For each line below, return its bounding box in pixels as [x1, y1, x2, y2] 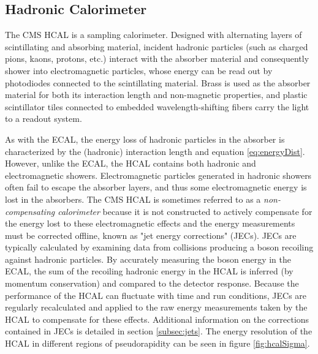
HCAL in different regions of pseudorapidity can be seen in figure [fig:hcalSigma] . [5, 337, 310, 350]
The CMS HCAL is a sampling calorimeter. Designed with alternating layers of [5, 28, 302, 41]
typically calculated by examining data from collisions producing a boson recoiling [5, 241, 314, 254]
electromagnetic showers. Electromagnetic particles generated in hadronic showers [5, 168, 312, 181]
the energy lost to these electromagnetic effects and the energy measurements [5, 217, 295, 230]
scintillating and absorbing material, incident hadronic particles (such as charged [5, 40, 308, 53]
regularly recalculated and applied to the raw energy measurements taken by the [5, 301, 308, 314]
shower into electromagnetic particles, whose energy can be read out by [5, 64, 273, 77]
